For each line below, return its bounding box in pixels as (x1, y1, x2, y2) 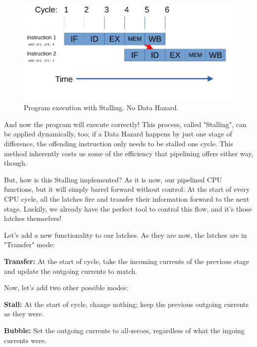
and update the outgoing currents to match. (4, 265, 137, 276)
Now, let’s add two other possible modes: (4, 282, 128, 293)
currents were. (4, 335, 47, 345)
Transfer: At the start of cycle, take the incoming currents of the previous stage (4, 256, 250, 266)
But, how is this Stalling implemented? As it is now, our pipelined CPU (4, 174, 222, 184)
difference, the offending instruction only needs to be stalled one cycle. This (4, 138, 233, 149)
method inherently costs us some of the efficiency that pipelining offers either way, (4, 148, 254, 158)
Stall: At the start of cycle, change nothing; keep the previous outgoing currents (4, 299, 249, 309)
